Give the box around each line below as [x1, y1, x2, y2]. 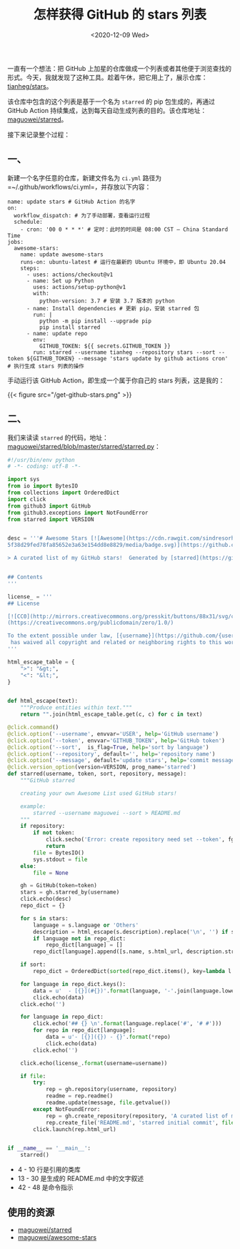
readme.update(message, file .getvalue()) [45, 1099, 171, 1107]
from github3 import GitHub [7, 502, 91, 510]
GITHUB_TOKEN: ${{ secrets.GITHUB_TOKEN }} [39, 342, 171, 350]
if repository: [20, 823, 66, 830]
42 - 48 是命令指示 [17, 1183, 74, 1192]
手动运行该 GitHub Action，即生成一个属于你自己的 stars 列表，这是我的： [7, 376, 225, 385]
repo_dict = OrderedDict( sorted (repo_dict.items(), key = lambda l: [33, 968, 235, 975]
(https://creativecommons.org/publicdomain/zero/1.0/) [7, 619, 174, 626]
